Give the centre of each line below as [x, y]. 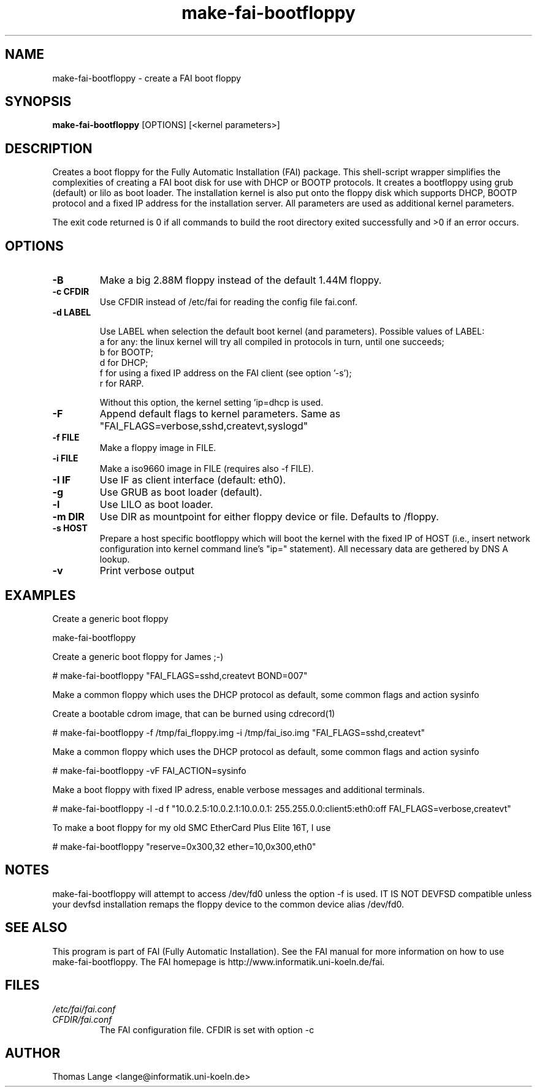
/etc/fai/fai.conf [84, 1009]
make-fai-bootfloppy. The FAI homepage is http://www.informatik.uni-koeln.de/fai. [219, 961]
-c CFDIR [71, 292]
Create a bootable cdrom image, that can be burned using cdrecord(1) [194, 713]
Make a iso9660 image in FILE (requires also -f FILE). [207, 469]
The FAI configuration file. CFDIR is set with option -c [207, 1029]
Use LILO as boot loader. [156, 505]
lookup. [115, 559]
